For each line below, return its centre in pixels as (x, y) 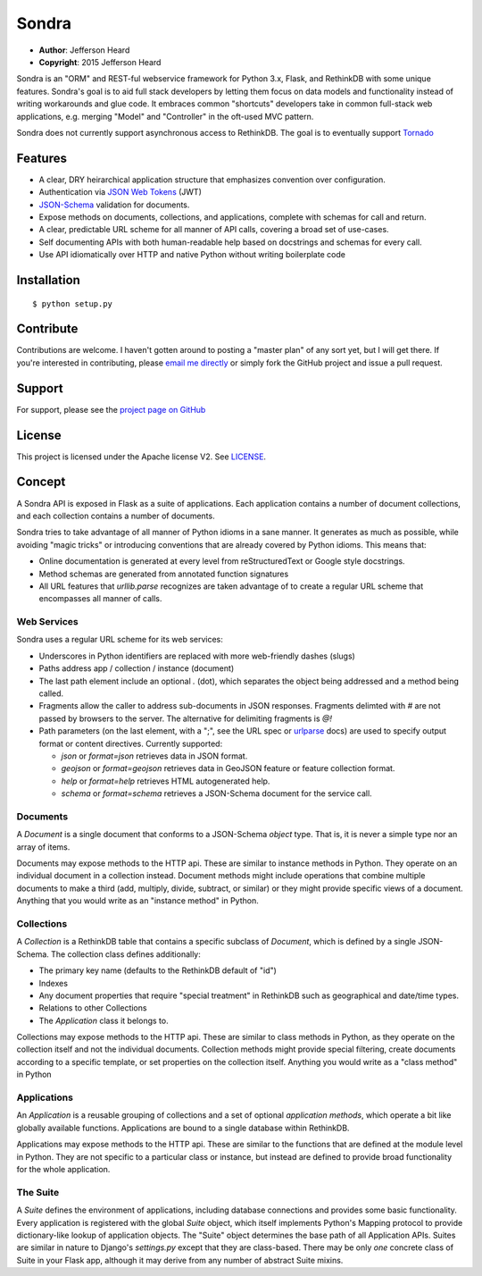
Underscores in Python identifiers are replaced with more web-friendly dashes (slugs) (197, 656)
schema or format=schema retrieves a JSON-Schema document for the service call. (216, 793)
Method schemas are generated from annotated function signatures (164, 574)
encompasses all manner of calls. (100, 599)
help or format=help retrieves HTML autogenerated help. (166, 781)
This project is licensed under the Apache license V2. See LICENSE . (141, 457)
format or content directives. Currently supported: (131, 743)
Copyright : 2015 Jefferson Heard (100, 62)
